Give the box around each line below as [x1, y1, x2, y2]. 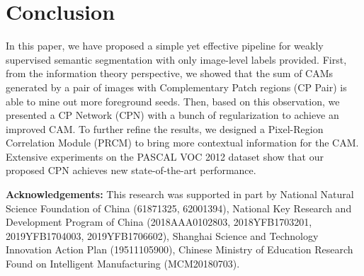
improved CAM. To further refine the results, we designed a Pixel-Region [6, 121, 324, 136]
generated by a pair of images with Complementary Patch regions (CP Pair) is [6, 79, 347, 94]
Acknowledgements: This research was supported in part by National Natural [6, 187, 354, 202]
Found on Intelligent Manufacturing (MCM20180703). [6, 256, 240, 271]
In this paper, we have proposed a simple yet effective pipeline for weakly [6, 38, 324, 53]
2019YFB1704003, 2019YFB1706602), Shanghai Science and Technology [6, 228, 319, 243]
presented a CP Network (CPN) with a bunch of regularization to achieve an [6, 108, 339, 122]
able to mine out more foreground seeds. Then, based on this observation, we [6, 93, 340, 108]
